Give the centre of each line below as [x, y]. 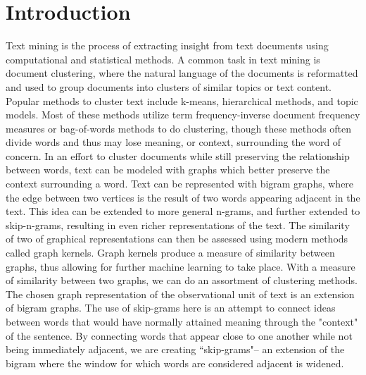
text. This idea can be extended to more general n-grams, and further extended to [183, 211]
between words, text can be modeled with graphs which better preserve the [168, 170]
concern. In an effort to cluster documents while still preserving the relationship [178, 155]
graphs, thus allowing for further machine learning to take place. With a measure [181, 266]
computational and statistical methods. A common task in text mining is [163, 59]
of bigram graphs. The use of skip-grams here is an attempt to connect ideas [171, 308]
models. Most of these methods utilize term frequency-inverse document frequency [183, 115]
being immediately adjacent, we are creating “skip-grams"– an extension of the [175, 349]
